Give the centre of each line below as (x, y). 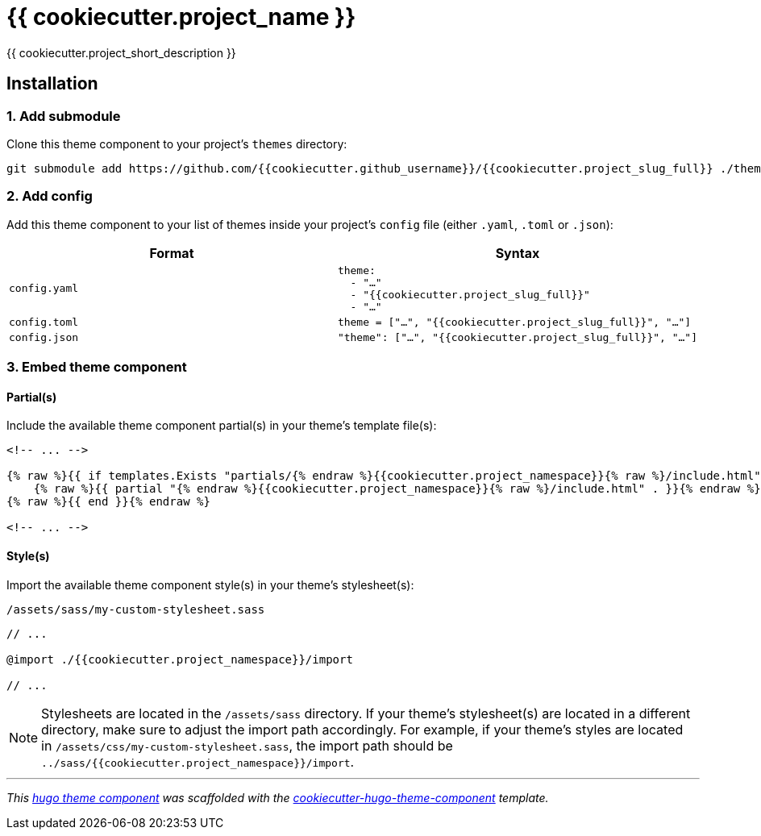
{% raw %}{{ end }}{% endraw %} (108, 502)
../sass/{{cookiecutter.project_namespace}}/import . (198, 761)
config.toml (44, 322)
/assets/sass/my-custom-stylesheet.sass (136, 609)
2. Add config (50, 196)
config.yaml (44, 289)
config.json (44, 337)
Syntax (518, 253)
